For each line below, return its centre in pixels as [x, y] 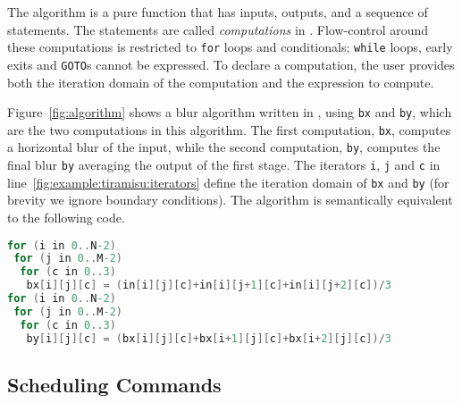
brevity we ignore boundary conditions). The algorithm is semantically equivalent [230, 200]
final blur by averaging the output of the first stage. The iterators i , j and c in [224, 165]
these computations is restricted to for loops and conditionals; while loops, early [230, 47]
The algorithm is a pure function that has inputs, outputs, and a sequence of [218, 12]
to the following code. [66, 217]
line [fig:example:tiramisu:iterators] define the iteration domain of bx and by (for [228, 182]
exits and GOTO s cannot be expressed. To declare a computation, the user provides [231, 64]
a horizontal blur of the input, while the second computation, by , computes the [224, 147]
